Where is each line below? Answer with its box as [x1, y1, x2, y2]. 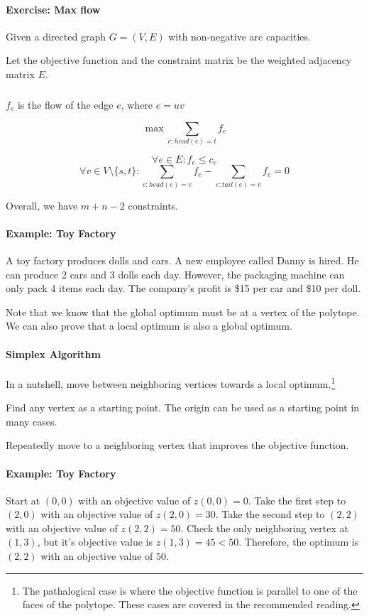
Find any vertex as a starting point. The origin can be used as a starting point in [6, 400, 360, 415]
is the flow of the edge [17, 97, 114, 112]
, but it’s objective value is [37, 534, 153, 549]
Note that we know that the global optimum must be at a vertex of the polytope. [6, 304, 360, 319]
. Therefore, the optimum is [238, 534, 359, 549]
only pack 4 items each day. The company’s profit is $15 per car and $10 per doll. [6, 281, 361, 296]
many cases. [6, 414, 57, 428]
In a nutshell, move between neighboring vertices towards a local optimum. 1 [6, 374, 336, 391]
